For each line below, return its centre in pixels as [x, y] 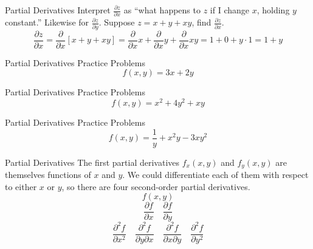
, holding [273, 10]
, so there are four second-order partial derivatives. [156, 186]
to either [21, 186]
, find [201, 22]
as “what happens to [162, 10]
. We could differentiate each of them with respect [215, 175]
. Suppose [117, 22]
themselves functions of [48, 175]
